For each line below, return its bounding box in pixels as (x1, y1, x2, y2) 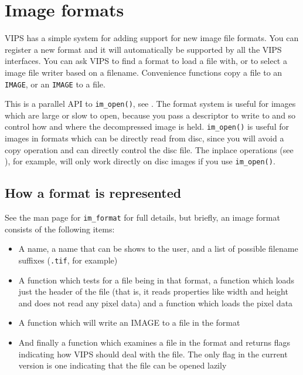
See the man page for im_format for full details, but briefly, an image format (5, 211, 280, 224)
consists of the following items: (5, 222, 115, 235)
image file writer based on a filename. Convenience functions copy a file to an (5, 66, 282, 78)
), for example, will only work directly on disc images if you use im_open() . (5, 155, 275, 167)
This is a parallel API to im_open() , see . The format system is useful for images (5, 97, 296, 110)
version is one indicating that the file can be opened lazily (18, 359, 227, 371)
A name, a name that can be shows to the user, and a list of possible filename (18, 242, 298, 255)
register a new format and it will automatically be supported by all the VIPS (5, 43, 282, 55)
